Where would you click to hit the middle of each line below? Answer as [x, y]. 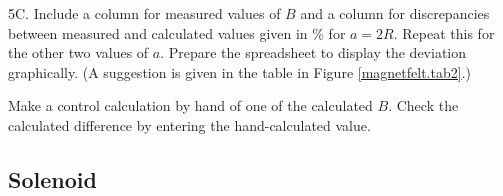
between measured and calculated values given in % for [177, 32]
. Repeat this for [444, 32]
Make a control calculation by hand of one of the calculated [190, 105]
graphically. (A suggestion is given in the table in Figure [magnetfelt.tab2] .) [239, 71]
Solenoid [52, 178]
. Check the [423, 105]
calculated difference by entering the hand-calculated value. [189, 124]
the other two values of [78, 52]
